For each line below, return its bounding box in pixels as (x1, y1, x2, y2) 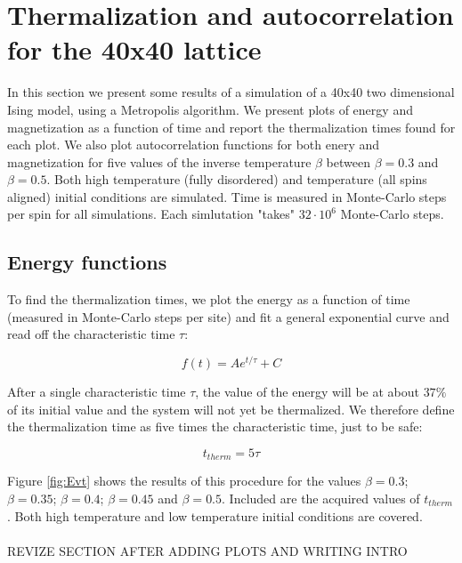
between (326, 152, 370, 171)
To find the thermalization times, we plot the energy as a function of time (7, 290, 410, 309)
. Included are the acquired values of (222, 488, 420, 507)
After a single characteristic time (7, 382, 186, 401)
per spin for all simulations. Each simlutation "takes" (7, 205, 296, 223)
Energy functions (7, 248, 167, 276)
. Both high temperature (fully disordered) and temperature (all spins (46, 170, 427, 189)
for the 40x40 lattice (7, 31, 262, 68)
